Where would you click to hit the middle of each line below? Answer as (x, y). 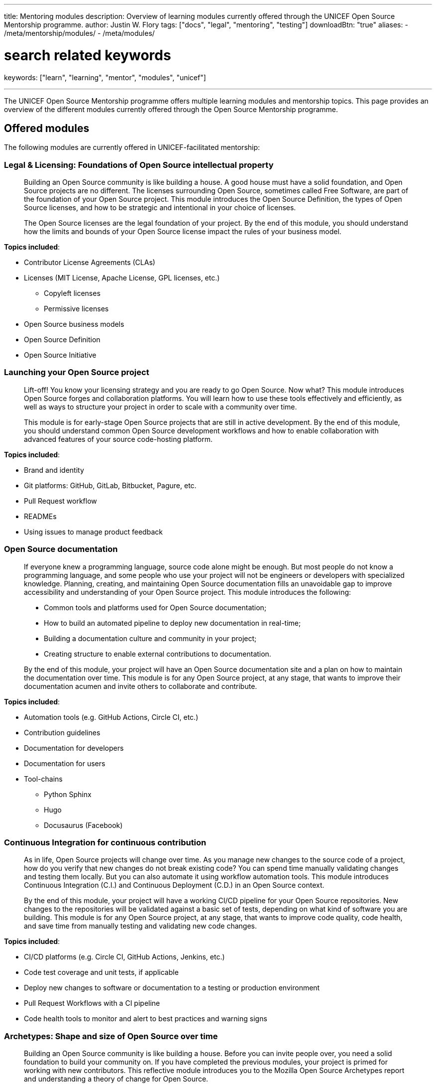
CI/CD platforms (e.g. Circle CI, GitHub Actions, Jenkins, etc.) (124, 957)
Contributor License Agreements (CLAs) (90, 263)
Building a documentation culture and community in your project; (150, 638)
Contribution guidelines (62, 732)
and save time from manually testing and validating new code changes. (140, 926)
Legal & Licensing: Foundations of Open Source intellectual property (139, 165)
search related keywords (88, 55)
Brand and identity (54, 470)
